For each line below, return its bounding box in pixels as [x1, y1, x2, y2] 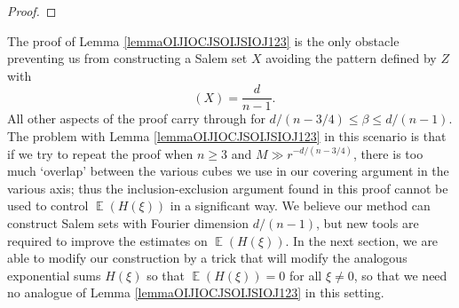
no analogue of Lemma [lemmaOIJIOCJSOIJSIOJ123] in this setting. [7, 283, 384, 302]
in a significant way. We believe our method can [170, 196, 431, 215]
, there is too [352, 144, 423, 162]
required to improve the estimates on [7, 231, 208, 249]
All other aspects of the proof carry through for [7, 109, 265, 128]
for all [289, 265, 322, 284]
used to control [7, 196, 89, 215]
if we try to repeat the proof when [7, 144, 194, 162]
